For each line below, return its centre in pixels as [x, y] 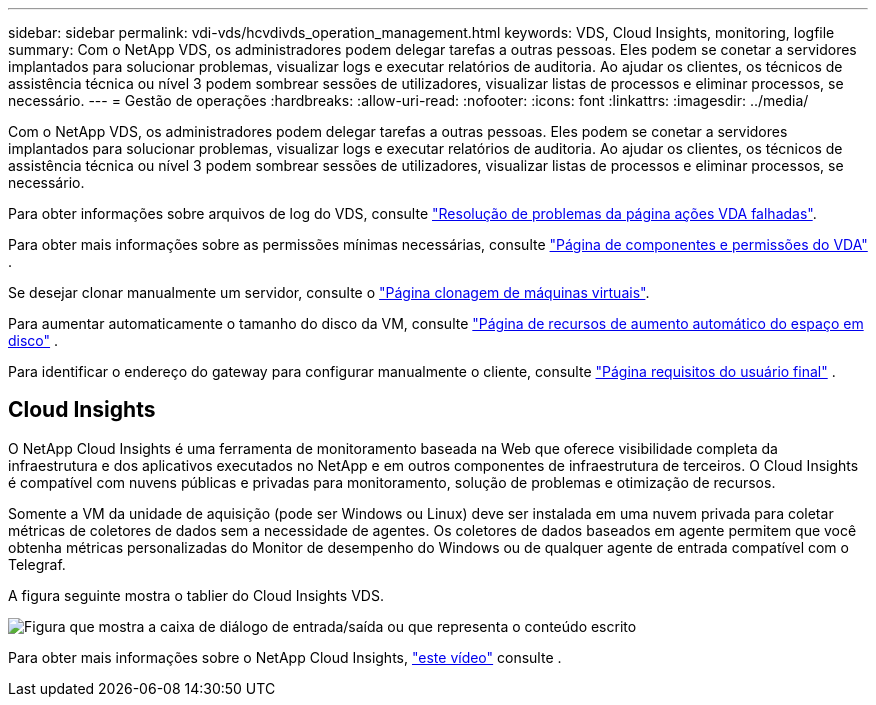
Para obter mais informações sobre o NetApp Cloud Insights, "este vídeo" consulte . [285, 657]
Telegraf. [37, 564]
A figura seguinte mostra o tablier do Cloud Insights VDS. [196, 595]
